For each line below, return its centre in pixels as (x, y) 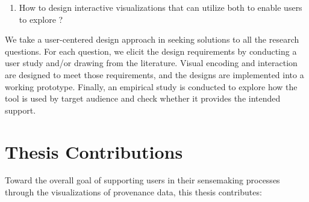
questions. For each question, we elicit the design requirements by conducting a (151, 51)
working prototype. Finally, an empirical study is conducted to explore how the (151, 86)
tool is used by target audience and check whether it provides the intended (143, 98)
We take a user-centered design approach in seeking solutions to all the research (152, 39)
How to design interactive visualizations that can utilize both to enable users (161, 7)
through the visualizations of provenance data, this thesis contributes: (133, 192)
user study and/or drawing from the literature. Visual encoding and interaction (151, 63)
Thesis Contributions (94, 151)
